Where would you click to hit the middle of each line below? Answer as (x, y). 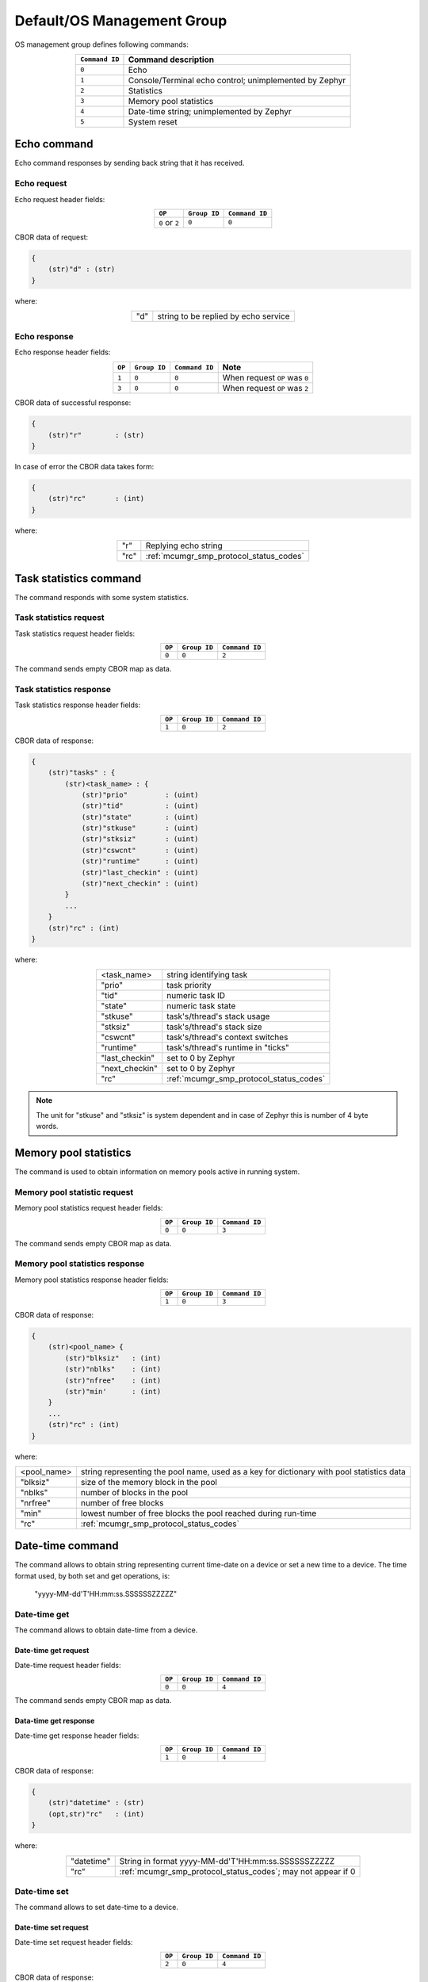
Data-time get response (55, 1721)
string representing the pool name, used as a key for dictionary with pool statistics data (243, 1471)
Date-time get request (52, 1651)
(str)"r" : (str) (96, 435)
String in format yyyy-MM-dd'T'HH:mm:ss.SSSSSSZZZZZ (227, 1861)
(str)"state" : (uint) (140, 817)
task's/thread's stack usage (218, 1016)
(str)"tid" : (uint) (140, 806)
